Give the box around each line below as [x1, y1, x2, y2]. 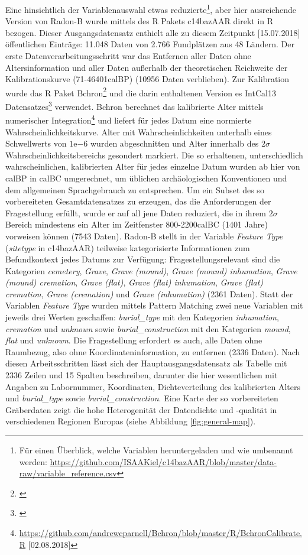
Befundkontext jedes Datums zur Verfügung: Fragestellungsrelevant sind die [5, 253, 280, 265]
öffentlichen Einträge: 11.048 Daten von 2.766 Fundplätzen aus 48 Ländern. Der [5, 38, 294, 50]
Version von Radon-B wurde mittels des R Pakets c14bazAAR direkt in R [5, 15, 274, 27]
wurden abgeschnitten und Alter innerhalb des [90, 137, 259, 150]
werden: [19, 455, 47, 468]
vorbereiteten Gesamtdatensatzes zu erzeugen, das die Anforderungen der [5, 195, 271, 207]
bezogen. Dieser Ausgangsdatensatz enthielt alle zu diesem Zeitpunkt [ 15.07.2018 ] [5, 26, 300, 38]
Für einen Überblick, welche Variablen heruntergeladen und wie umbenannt [19, 444, 293, 456]
